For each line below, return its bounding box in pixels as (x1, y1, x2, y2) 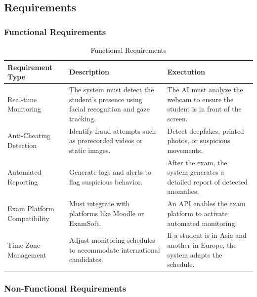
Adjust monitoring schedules (69, 235, 155, 245)
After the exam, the (167, 157, 227, 167)
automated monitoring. (167, 218, 237, 228)
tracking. (69, 113, 96, 123)
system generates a (167, 167, 224, 177)
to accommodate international (69, 244, 160, 255)
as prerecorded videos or (69, 135, 143, 146)
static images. (69, 145, 111, 155)
